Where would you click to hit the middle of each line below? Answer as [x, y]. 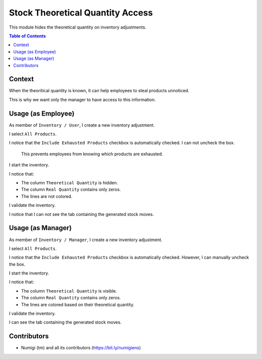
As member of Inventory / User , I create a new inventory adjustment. [82, 125]
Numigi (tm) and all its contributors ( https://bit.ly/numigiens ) [81, 348]
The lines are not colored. [47, 196]
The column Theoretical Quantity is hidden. [70, 183]
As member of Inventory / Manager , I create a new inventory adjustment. [86, 240]
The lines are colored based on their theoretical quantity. [78, 304]
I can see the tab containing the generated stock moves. [65, 322]
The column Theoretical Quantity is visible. [69, 291]
